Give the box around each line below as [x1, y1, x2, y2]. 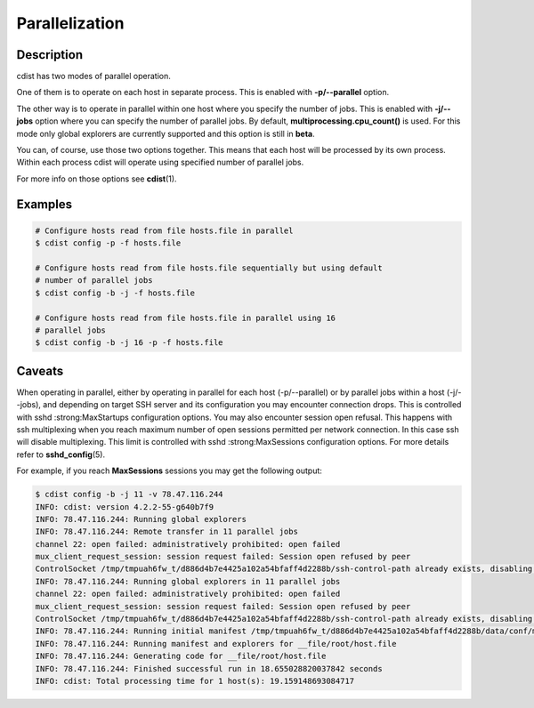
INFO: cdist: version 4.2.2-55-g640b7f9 [35, 502, 214, 511]
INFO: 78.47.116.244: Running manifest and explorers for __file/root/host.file [35, 639, 397, 648]
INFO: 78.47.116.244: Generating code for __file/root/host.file [35, 651, 327, 662]
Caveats [16, 363, 64, 378]
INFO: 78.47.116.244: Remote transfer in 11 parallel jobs [35, 527, 298, 537]
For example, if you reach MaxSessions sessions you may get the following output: [16, 465, 322, 476]
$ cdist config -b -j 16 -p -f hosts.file [35, 338, 223, 348]
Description [16, 47, 84, 62]
